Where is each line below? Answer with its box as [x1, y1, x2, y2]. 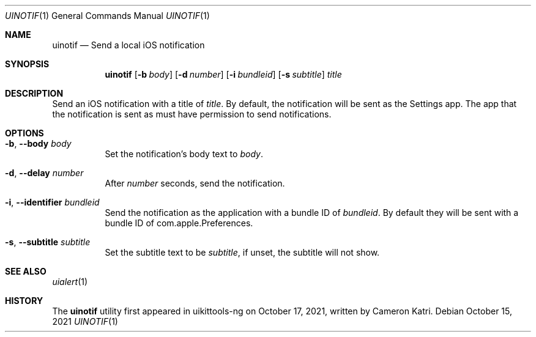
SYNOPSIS [5, 59, 50, 69]
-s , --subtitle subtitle [5, 237, 91, 247]
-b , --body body [5, 138, 72, 149]
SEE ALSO [5, 266, 47, 276]
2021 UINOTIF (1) [52, 316, 118, 327]
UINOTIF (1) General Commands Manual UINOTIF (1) [5, 10, 210, 21]
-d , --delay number [5, 168, 84, 178]
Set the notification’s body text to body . [105, 149, 263, 159]
